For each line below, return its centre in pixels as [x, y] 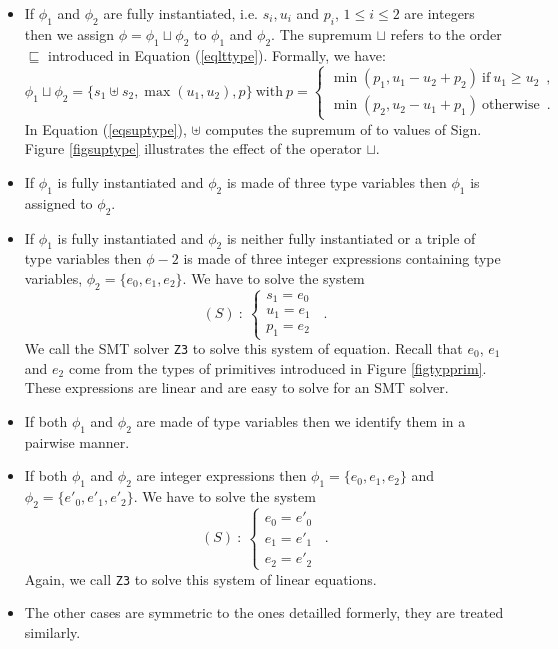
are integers [439, 13]
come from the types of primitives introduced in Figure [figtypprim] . [277, 367]
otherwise [511, 105]
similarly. [52, 632]
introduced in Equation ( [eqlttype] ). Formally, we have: [217, 54]
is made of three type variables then [336, 181]
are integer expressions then [221, 475]
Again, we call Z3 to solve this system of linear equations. [200, 578]
